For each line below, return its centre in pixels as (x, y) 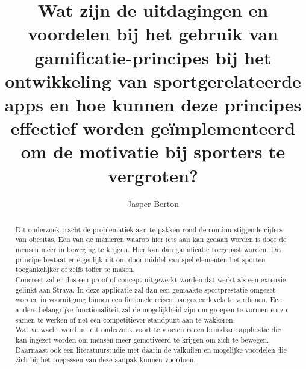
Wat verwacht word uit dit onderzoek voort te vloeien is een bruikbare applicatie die (148, 330)
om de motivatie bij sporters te (153, 151)
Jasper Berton (153, 204)
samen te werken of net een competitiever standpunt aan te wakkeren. (125, 319)
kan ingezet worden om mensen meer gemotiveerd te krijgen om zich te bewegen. (142, 340)
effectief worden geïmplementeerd (153, 128)
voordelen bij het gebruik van (153, 33)
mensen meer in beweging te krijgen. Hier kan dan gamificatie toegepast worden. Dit (148, 250)
